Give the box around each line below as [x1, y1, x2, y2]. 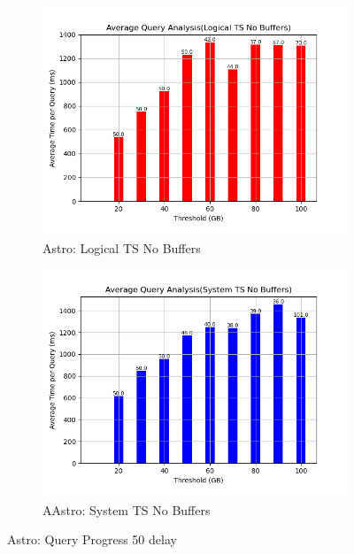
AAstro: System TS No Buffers [42, 500, 211, 519]
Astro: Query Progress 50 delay [7, 530, 177, 549]
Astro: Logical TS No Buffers [42, 238, 201, 257]
